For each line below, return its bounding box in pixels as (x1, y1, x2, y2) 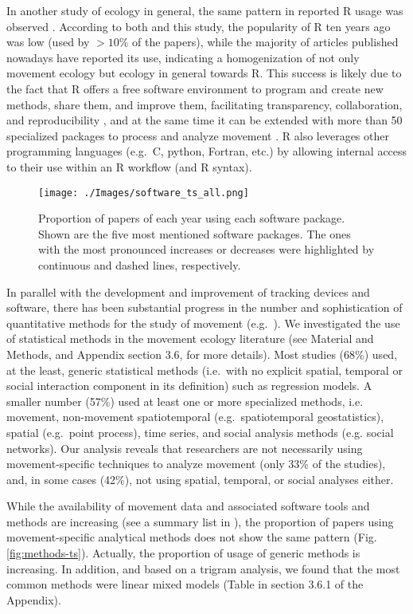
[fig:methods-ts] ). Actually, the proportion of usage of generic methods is (6, 545, 360, 561)
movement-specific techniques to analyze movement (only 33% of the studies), (6, 455, 386, 472)
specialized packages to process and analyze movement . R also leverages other (6, 127, 389, 144)
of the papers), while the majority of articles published (132, 33, 399, 50)
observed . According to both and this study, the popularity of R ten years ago (6, 18, 391, 34)
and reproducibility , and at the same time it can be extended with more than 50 (6, 112, 403, 128)
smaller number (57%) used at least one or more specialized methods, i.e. (6, 392, 364, 409)
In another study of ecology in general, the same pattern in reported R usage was (6, 2, 403, 18)
